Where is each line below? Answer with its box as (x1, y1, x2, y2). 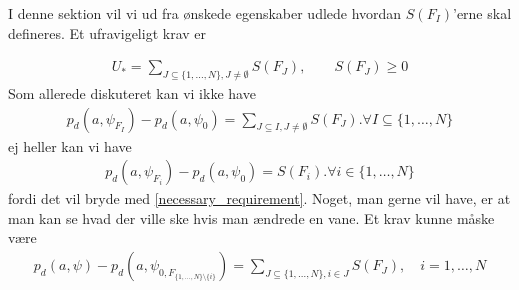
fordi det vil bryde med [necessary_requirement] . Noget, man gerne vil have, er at (8, 188, 511, 209)
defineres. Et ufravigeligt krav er (8, 22, 207, 43)
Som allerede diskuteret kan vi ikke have (8, 83, 256, 104)
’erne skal (452, 3, 512, 23)
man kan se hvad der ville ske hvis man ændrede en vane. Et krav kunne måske (8, 207, 495, 228)
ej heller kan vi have (8, 135, 132, 156)
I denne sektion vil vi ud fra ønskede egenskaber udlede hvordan (8, 3, 402, 23)
